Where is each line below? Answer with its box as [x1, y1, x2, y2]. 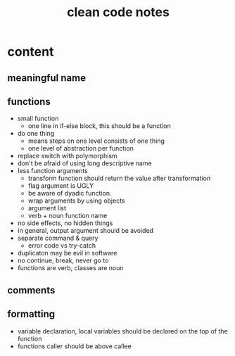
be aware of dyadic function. [27, 189, 112, 198]
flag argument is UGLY [27, 182, 94, 190]
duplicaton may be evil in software [17, 249, 118, 258]
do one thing [17, 129, 55, 138]
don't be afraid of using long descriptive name [17, 159, 153, 167]
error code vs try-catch [27, 241, 96, 250]
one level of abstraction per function [27, 144, 134, 153]
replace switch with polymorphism [17, 152, 118, 160]
